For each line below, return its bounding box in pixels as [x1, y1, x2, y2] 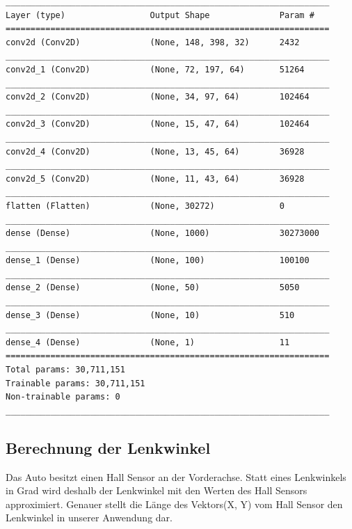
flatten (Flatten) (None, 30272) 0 [6, 200, 285, 211]
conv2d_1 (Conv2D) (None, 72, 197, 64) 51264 [6, 64, 305, 74]
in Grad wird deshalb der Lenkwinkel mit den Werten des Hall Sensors [6, 483, 307, 498]
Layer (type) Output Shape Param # [6, 10, 314, 20]
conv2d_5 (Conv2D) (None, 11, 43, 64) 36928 [6, 173, 305, 184]
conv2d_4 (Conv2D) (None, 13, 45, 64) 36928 [6, 146, 305, 157]
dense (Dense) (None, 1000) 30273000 [6, 228, 320, 239]
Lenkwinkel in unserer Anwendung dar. [6, 510, 173, 525]
